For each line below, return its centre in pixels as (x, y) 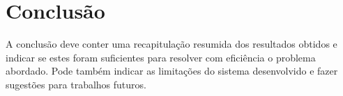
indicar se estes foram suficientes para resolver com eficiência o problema (161, 57)
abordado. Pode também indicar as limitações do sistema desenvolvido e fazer (172, 71)
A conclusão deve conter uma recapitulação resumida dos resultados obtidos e (171, 44)
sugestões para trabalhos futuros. (76, 84)
